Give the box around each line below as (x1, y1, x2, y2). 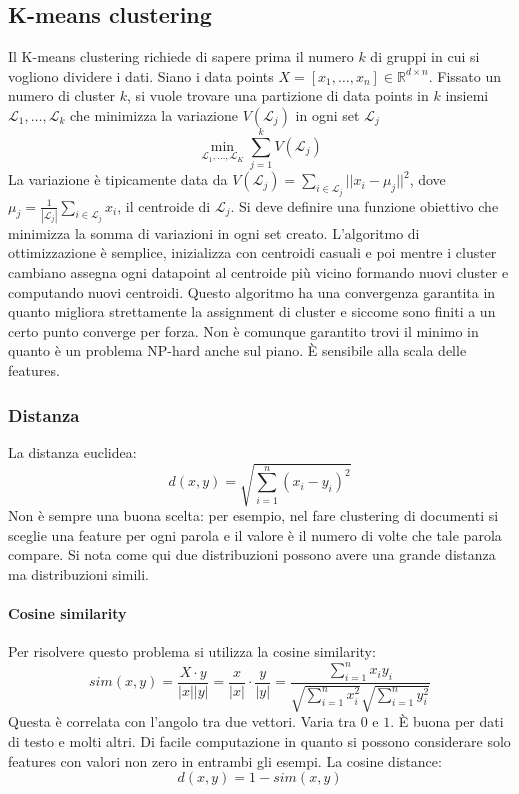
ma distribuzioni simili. (8, 563, 149, 584)
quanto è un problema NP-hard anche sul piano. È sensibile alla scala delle (8, 340, 467, 361)
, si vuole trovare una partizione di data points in (127, 85, 429, 106)
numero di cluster (8, 85, 116, 106)
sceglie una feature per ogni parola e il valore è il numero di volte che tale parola (8, 524, 502, 545)
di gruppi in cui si (370, 46, 480, 67)
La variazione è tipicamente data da (8, 169, 228, 190)
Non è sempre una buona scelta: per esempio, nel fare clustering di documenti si (8, 504, 499, 525)
